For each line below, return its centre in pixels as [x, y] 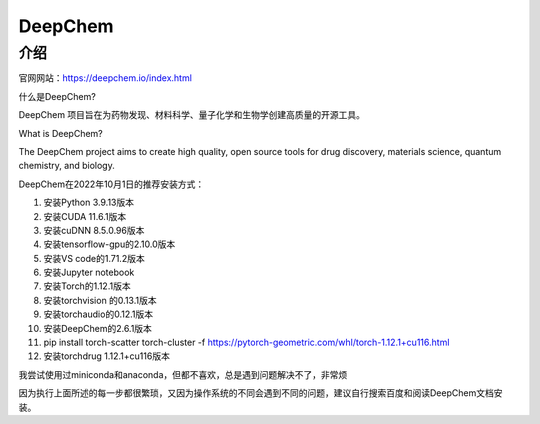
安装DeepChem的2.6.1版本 [97, 328]
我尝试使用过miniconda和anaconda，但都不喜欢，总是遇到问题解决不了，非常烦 [183, 374]
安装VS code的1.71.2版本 [94, 258]
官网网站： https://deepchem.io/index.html [105, 78]
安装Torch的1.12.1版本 [87, 286]
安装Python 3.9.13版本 [89, 202]
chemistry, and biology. [66, 166]
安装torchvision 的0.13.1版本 [100, 300]
